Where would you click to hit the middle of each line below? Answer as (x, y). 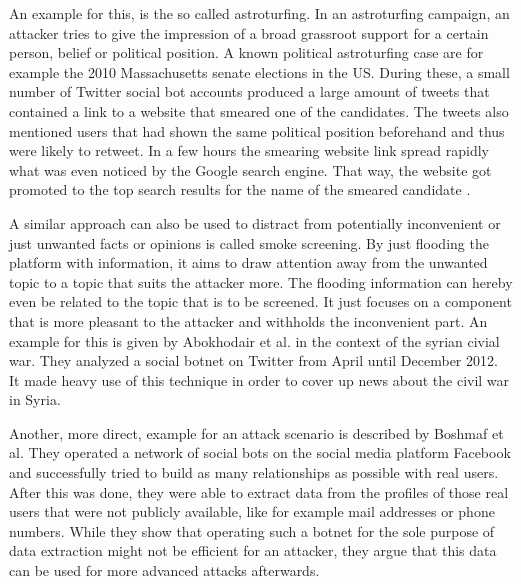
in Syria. (35, 399)
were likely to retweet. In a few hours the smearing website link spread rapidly (249, 150)
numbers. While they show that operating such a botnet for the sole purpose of (252, 530)
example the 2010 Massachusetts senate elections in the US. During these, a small (259, 71)
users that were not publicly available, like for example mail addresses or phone (252, 511)
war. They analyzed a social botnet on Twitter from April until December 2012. (253, 360)
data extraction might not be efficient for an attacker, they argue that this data (253, 550)
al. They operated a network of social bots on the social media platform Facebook (260, 452)
